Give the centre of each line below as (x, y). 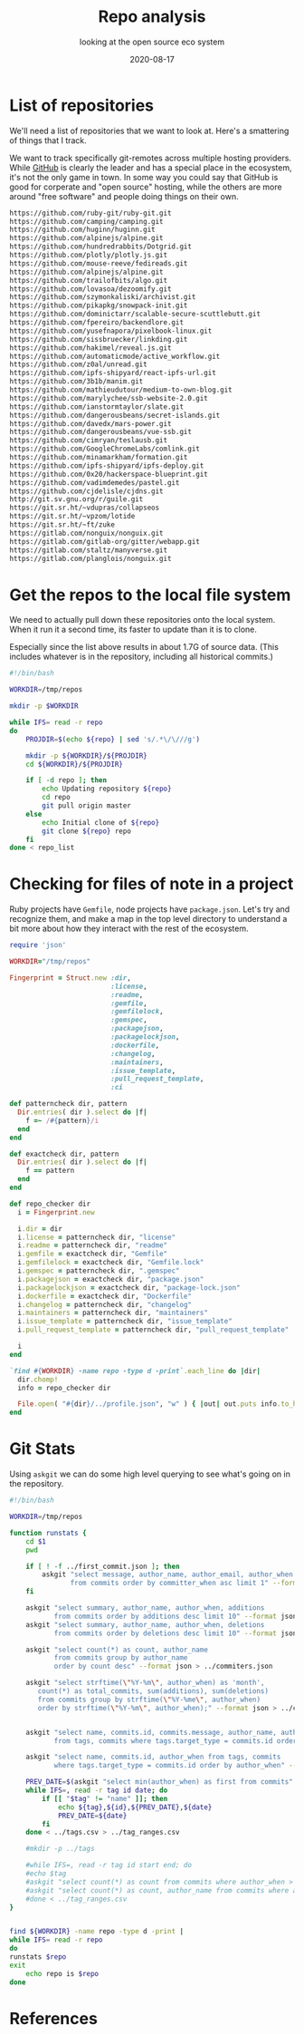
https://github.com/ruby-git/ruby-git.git (90, 213)
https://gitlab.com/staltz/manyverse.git (89, 550)
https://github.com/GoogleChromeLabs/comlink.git (105, 449)
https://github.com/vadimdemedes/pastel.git (95, 482)
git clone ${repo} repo (86, 831)
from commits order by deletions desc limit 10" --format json (176, 1633)
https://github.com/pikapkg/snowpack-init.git (99, 305)
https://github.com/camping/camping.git (87, 221)
